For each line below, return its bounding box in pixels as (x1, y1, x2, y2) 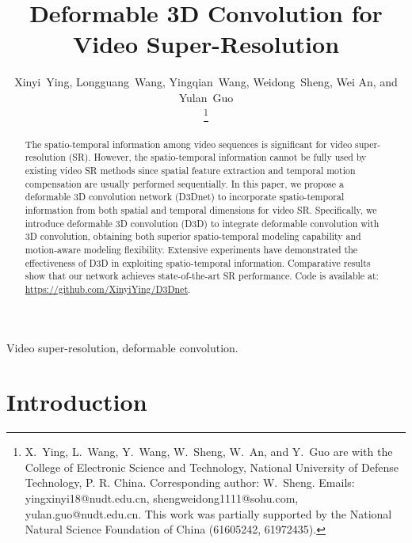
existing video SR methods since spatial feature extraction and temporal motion (25, 163, 356, 177)
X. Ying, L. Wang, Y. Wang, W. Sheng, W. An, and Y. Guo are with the (25, 443, 393, 460)
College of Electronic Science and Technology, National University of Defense (25, 458, 399, 475)
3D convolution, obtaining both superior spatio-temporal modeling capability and (25, 230, 361, 243)
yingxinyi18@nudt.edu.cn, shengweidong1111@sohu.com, (25, 490, 299, 506)
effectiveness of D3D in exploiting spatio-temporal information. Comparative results (25, 256, 371, 269)
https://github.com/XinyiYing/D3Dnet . (25, 282, 191, 295)
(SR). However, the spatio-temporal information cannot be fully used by (68, 150, 367, 164)
